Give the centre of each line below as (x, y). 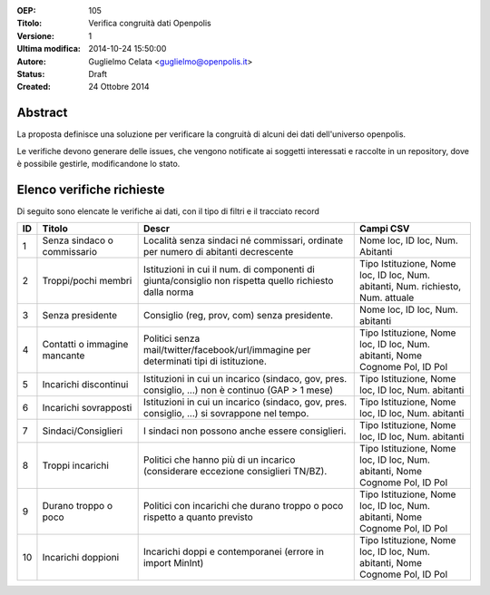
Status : (31, 73)
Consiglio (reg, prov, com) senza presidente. (238, 316)
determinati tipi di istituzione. (205, 361)
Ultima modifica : (49, 49)
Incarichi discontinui (85, 385)
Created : (34, 87)
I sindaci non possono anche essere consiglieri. (245, 431)
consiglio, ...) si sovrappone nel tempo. (226, 414)
